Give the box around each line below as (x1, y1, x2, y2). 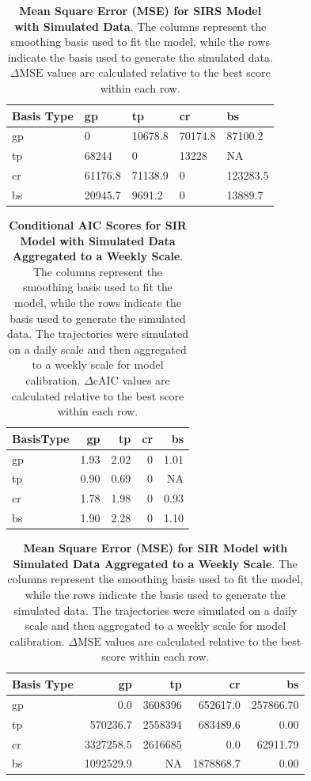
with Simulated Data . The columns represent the (14, 17, 267, 34)
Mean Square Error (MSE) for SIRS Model (19, 2, 262, 18)
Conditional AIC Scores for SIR (9, 217, 187, 233)
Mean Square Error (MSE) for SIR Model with (23, 540, 288, 556)
